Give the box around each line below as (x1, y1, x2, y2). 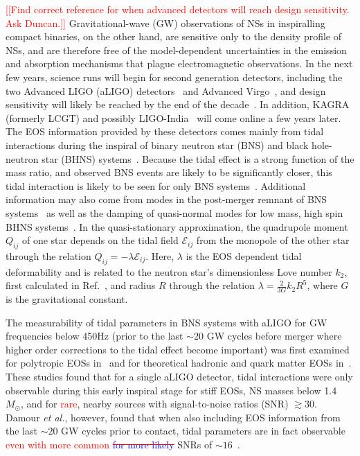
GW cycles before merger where (206, 328, 342, 343)
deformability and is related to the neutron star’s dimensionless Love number (6, 264, 332, 279)
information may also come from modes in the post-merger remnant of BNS (6, 192, 327, 207)
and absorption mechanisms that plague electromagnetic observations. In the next (6, 56, 353, 71)
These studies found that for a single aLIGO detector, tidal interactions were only (6, 369, 353, 384)
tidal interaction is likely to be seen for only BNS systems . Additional (6, 178, 306, 193)
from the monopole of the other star (196, 233, 350, 247)
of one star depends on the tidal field (21, 233, 179, 247)
